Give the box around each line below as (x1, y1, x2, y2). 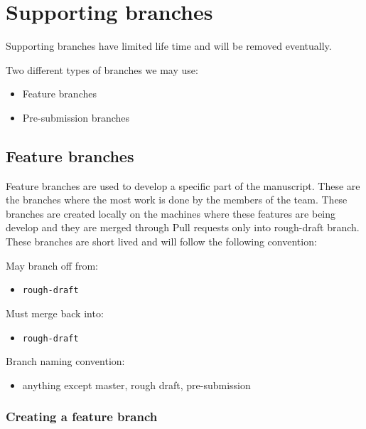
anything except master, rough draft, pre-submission (22, 377, 251, 392)
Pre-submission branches (22, 110, 130, 125)
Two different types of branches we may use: (6, 62, 198, 77)
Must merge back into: (6, 305, 104, 320)
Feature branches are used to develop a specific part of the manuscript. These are (6, 178, 360, 193)
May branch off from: (6, 258, 98, 272)
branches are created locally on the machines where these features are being (6, 206, 336, 221)
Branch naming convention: (6, 354, 125, 369)
